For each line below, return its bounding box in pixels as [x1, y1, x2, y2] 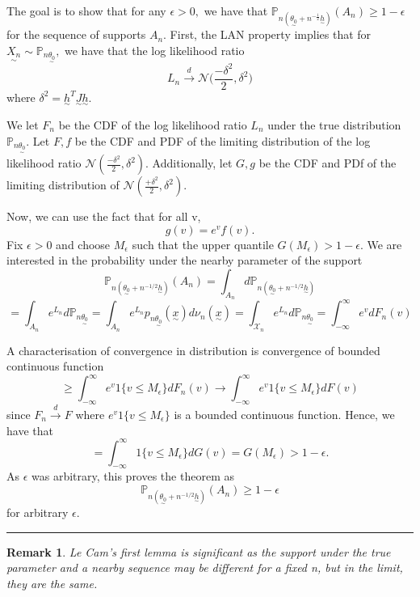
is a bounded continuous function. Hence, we [174, 405, 395, 422]
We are [367, 235, 402, 252]
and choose [56, 235, 111, 252]
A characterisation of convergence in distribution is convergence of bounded [6, 341, 380, 358]
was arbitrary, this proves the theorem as [31, 468, 234, 485]
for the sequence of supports [6, 26, 146, 43]
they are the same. [6, 575, 98, 592]
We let [6, 116, 39, 133]
